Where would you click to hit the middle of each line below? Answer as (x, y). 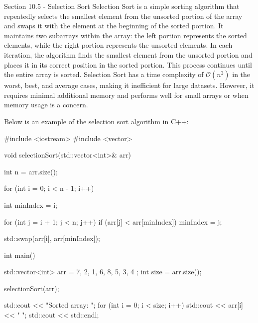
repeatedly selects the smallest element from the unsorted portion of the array (123, 16)
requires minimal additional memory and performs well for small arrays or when (126, 95)
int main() (20, 255)
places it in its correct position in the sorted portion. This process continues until (128, 64)
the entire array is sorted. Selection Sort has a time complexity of (104, 74)
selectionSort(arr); (32, 288)
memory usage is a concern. (46, 105)
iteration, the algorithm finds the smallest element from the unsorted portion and (128, 54)
